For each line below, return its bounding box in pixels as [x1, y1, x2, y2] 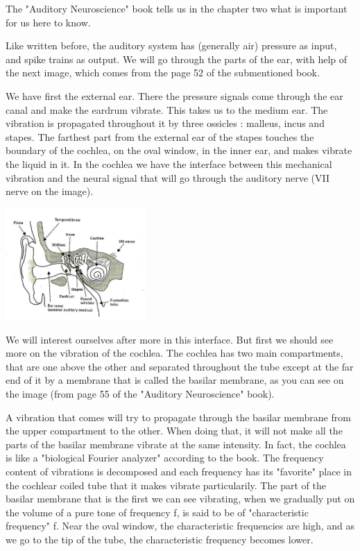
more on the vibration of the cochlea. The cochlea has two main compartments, [6, 346, 343, 360]
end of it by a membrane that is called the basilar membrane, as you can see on [6, 373, 344, 387]
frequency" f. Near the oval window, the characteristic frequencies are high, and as [6, 518, 355, 533]
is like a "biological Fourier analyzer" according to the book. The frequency [6, 450, 324, 465]
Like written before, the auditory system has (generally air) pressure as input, [6, 38, 337, 53]
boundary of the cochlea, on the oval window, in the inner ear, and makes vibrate [6, 143, 352, 158]
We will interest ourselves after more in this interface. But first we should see [6, 332, 334, 346]
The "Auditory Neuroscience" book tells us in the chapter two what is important [6, 1, 348, 15]
